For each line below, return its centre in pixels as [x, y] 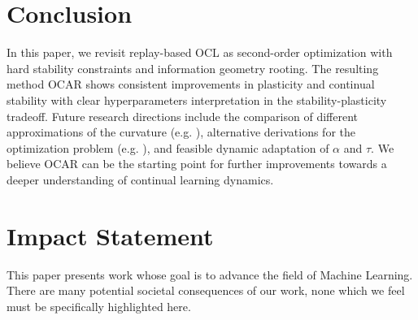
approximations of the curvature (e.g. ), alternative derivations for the [181, 132]
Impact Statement [110, 235]
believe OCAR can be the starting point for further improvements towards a [197, 164]
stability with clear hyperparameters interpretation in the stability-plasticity [197, 99]
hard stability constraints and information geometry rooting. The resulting [193, 68]
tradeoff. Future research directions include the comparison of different [182, 116]
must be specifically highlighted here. [99, 306]
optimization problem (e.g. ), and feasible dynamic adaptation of [168, 147]
